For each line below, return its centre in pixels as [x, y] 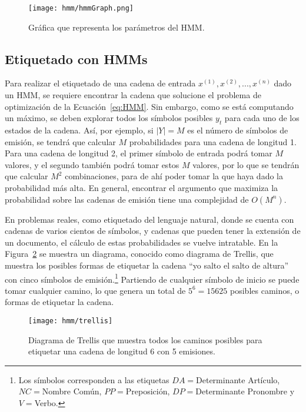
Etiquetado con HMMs [76, 58]
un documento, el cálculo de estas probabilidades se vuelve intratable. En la [142, 242]
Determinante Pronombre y [245, 391]
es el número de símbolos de [238, 130]
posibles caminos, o [265, 290]
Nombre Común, [72, 391]
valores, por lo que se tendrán [246, 164]
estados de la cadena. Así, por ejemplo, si [79, 130]
